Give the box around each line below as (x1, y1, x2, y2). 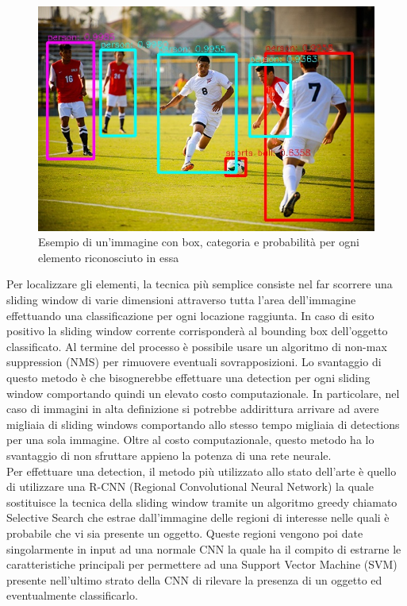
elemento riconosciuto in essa (38, 249, 179, 265)
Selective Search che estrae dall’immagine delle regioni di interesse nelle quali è (6, 509, 390, 526)
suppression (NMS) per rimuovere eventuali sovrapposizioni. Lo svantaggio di (6, 353, 382, 370)
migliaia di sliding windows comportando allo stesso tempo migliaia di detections (6, 415, 400, 432)
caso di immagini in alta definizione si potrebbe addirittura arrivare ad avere (6, 400, 379, 417)
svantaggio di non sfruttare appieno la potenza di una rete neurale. (6, 446, 332, 463)
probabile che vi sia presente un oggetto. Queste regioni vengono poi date (6, 524, 363, 541)
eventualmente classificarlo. (6, 587, 138, 604)
